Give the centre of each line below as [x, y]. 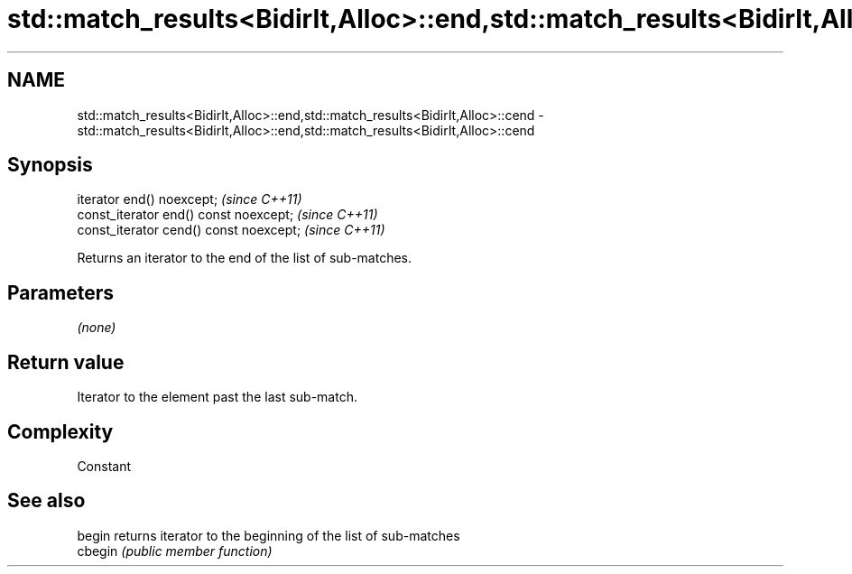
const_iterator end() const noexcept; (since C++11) [227, 215]
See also [46, 501]
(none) [97, 328]
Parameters [60, 292]
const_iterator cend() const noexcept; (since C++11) [231, 230]
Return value [66, 362]
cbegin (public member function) [175, 551]
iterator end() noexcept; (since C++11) [190, 199]
